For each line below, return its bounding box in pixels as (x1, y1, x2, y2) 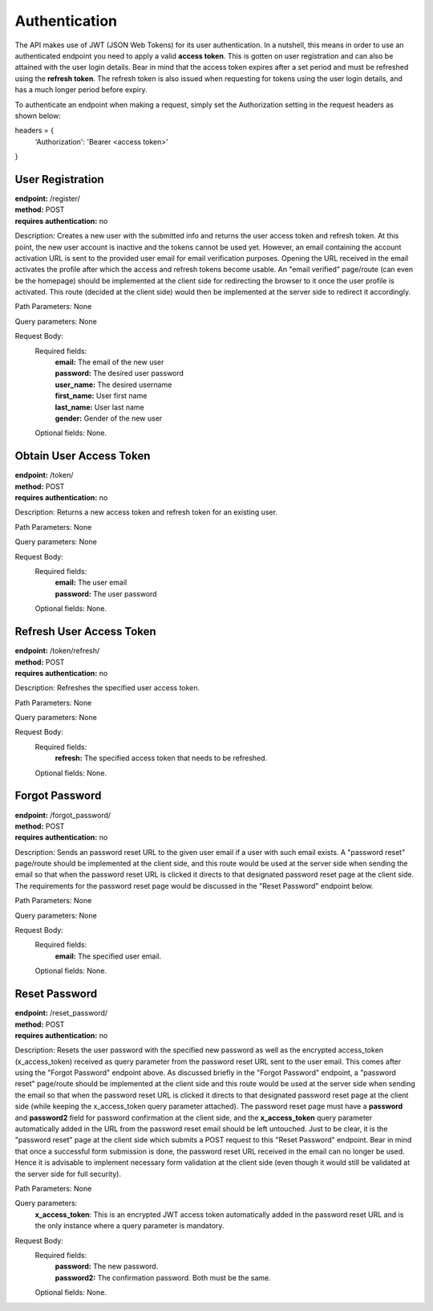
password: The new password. (55, 1261, 159, 1272)
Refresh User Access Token (14, 625, 156, 638)
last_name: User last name (55, 402, 144, 412)
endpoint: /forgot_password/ (14, 810, 111, 820)
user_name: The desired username (55, 380, 172, 389)
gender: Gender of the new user (55, 413, 163, 423)
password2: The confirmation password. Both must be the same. (55, 1272, 272, 1282)
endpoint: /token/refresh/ (14, 646, 100, 656)
